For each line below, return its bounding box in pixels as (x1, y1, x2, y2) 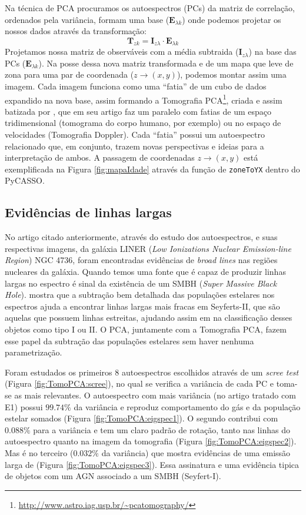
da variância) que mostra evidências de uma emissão (101, 446, 291, 458)
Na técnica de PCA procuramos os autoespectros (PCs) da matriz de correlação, (5, 2, 295, 14)
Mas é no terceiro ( (5, 446, 74, 458)
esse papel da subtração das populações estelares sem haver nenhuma (5, 334, 254, 347)
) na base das (248, 45, 297, 58)
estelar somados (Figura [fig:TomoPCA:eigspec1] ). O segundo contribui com (5, 412, 278, 424)
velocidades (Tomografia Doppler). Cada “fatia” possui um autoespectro (5, 128, 265, 141)
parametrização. (5, 346, 62, 358)
